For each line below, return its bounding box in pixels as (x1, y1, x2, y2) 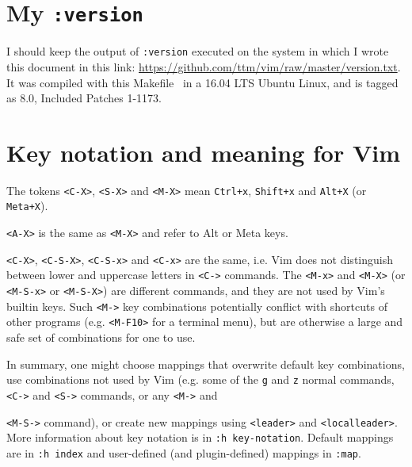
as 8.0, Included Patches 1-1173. (6, 90, 162, 106)
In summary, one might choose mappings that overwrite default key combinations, (6, 355, 405, 372)
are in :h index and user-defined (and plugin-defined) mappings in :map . (6, 444, 361, 461)
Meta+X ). (6, 197, 48, 214)
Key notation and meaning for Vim (6, 136, 400, 168)
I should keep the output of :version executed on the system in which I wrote (6, 43, 389, 59)
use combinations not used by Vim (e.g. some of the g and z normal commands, (6, 371, 395, 388)
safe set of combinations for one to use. (6, 329, 196, 346)
